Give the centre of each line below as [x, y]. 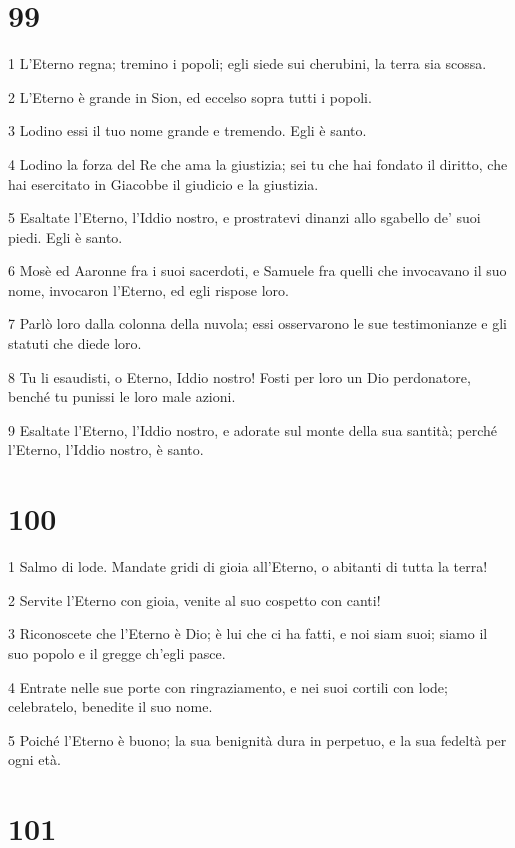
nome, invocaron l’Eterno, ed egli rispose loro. [148, 289]
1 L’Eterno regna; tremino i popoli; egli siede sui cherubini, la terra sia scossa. [247, 63]
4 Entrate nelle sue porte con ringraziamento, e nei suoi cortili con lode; [228, 686]
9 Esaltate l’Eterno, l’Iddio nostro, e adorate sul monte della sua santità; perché [252, 429]
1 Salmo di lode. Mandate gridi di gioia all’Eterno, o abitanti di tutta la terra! [248, 566]
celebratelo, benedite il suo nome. [110, 706]
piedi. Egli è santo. [65, 236]
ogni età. [34, 759]
